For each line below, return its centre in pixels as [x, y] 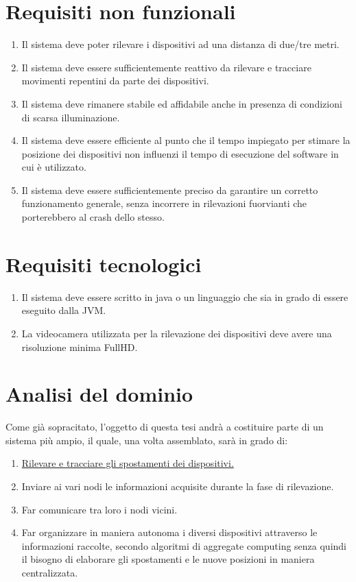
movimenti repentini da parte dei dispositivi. [115, 81]
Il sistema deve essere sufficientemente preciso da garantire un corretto [170, 190]
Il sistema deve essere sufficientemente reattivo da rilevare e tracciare [166, 67]
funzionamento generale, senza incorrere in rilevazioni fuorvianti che [164, 203]
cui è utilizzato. [54, 167]
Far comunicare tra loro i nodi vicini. [99, 509]
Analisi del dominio [99, 394]
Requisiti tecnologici [104, 264]
